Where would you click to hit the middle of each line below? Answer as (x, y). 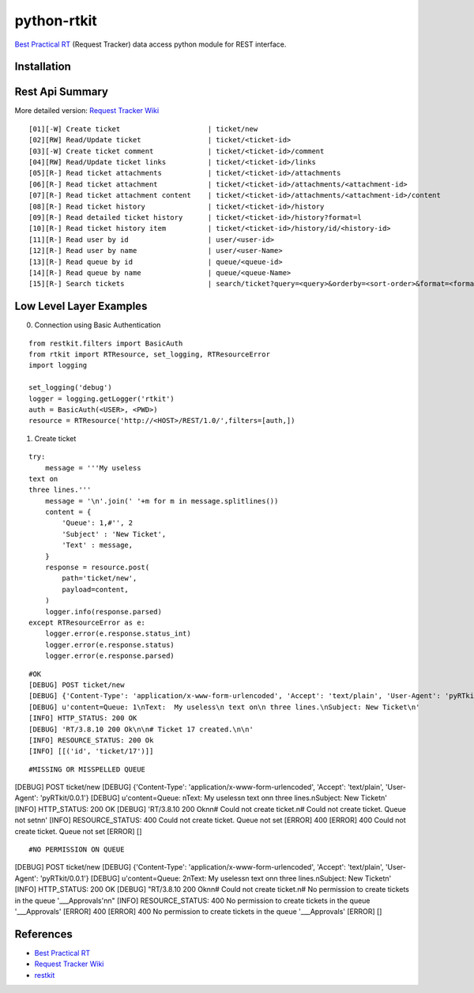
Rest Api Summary (61, 92)
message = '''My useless (93, 468)
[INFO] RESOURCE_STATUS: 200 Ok (91, 740)
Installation (43, 67)
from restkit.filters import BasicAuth (106, 343)
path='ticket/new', (100, 578)
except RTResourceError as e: (87, 623)
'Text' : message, (98, 545)
